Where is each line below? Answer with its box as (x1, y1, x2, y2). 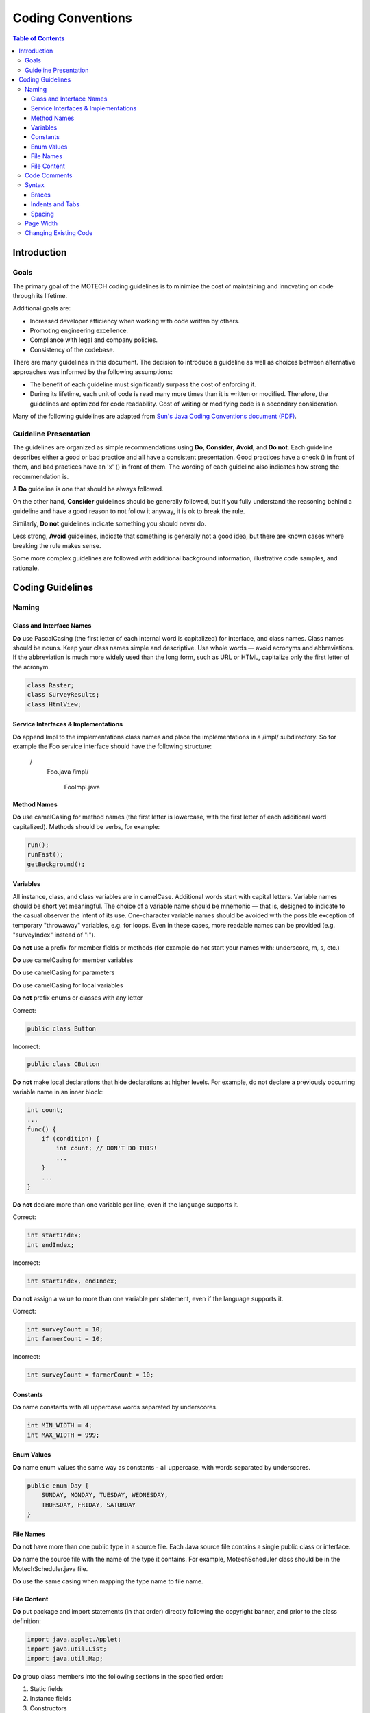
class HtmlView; (27, 700, 82, 708)
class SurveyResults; (27, 691, 100, 699)
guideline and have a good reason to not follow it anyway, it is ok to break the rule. (12, 507, 245, 515)
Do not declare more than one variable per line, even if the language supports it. (12, 1200, 239, 1209)
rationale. (12, 564, 40, 572)
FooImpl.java (64, 783, 101, 791)
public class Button (27, 1024, 96, 1033)
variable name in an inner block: (12, 1087, 103, 1096)
